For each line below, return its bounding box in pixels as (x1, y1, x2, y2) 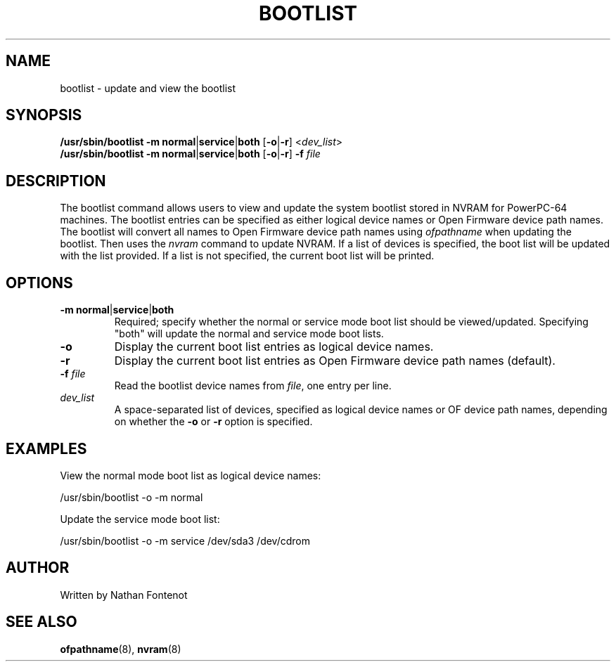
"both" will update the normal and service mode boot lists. (114, 328, 384, 340)
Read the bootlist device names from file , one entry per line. (114, 380, 392, 392)
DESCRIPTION (6, 171, 106, 190)
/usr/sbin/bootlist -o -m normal (60, 491, 203, 503)
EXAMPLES (6, 439, 87, 458)
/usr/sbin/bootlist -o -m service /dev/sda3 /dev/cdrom (60, 534, 310, 547)
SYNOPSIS (6, 106, 82, 124)
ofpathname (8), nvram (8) (60, 642, 181, 655)
